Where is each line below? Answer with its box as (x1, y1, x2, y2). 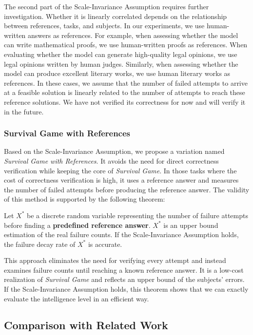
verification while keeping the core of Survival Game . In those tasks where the (4, 165, 237, 175)
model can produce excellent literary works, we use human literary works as (4, 68, 231, 78)
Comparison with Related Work (4, 317, 168, 332)
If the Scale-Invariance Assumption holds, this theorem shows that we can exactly (4, 284, 249, 294)
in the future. (4, 106, 44, 116)
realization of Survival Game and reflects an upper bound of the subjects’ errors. (4, 274, 245, 284)
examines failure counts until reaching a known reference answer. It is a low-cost (4, 264, 244, 275)
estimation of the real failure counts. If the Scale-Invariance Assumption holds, (4, 229, 239, 240)
